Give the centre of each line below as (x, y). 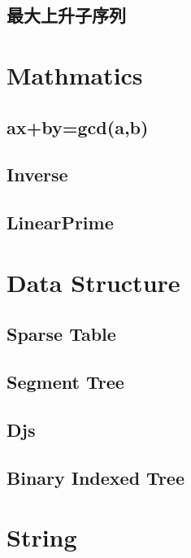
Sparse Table (61, 334)
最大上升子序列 (66, 15)
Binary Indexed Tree (95, 477)
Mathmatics (75, 74)
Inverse (37, 174)
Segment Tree (65, 382)
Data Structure (93, 282)
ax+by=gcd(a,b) (78, 126)
